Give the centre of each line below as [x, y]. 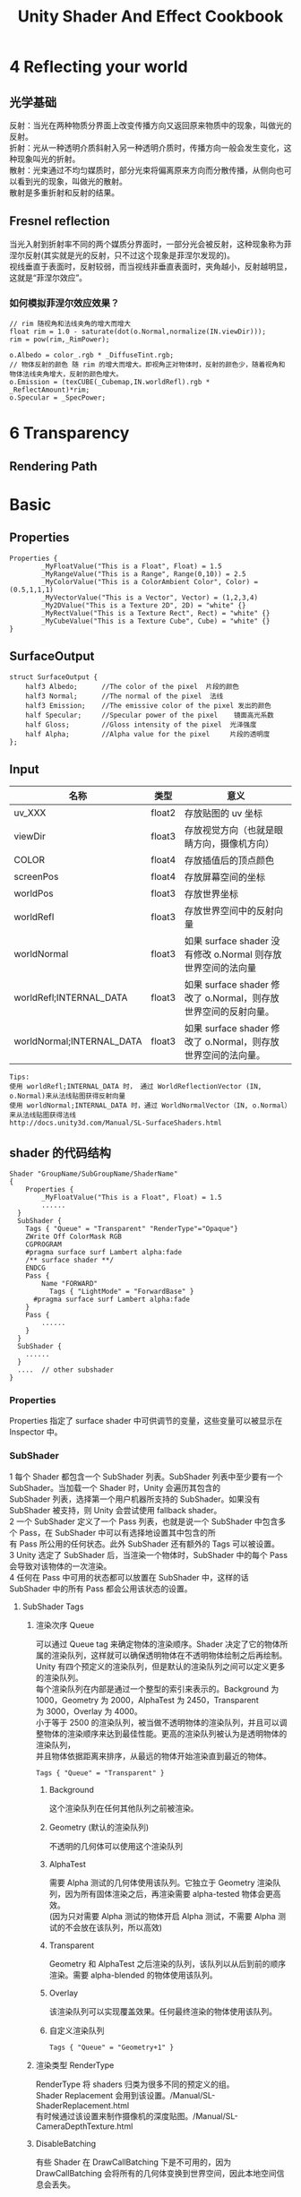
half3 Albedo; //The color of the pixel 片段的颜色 [133, 686]
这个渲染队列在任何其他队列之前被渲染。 [124, 1808]
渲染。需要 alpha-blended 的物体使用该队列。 [133, 1975]
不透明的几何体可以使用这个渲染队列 [116, 1846]
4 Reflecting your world [99, 67]
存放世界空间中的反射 [229, 911]
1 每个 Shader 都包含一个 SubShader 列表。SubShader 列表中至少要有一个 [146, 1477]
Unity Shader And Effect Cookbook [150, 17]
